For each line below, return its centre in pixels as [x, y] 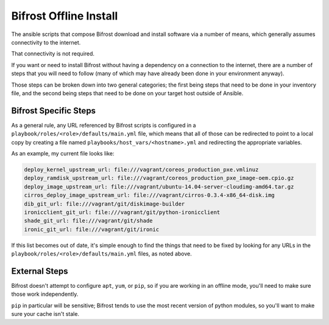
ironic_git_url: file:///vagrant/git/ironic [92, 229]
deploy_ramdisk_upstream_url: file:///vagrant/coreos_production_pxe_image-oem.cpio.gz [159, 178]
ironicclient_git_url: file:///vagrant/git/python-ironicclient [122, 212]
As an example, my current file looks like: [63, 153]
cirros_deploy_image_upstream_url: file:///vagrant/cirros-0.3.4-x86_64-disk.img [150, 195]
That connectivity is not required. [53, 54]
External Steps [40, 271]
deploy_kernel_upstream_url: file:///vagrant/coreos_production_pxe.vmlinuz [141, 170]
